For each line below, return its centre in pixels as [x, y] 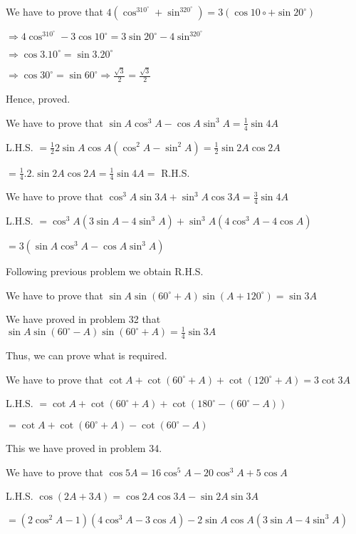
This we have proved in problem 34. [84, 448]
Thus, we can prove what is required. [87, 355]
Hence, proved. [38, 99]
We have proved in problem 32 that [83, 319]
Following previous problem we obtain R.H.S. [105, 271]
